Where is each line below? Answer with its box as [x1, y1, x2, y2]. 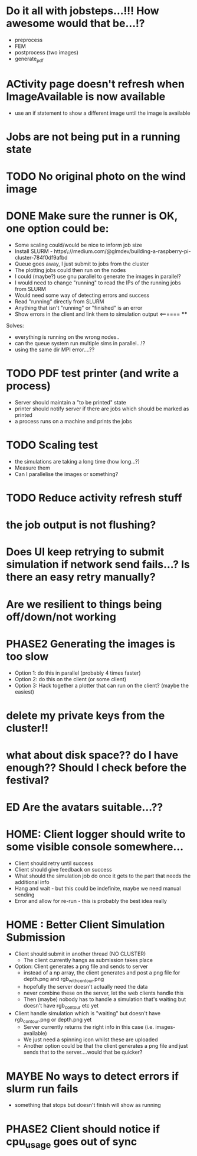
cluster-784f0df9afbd [14, 254, 68, 261]
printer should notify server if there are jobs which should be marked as [14, 405, 189, 412]
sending [14, 891, 35, 898]
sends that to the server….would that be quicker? [23, 1048, 143, 1056]
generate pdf [14, 55, 44, 63]
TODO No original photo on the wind [6, 170, 186, 183]
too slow [6, 649, 49, 663]
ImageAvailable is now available [6, 90, 166, 103]
